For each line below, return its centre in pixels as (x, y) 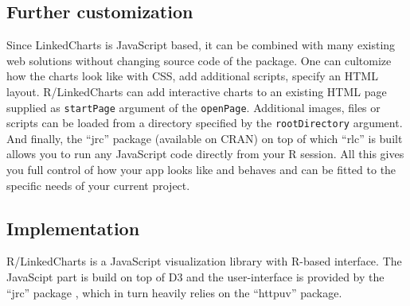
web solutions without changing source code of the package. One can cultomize (199, 60)
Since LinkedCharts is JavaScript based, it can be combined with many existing (201, 45)
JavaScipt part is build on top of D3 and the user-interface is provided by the (195, 277)
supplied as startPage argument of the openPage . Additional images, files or (193, 107)
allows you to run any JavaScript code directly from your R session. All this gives (205, 154)
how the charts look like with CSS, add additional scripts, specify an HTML (192, 76)
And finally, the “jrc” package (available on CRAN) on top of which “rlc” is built (205, 138)
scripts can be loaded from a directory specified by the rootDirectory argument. (205, 123)
